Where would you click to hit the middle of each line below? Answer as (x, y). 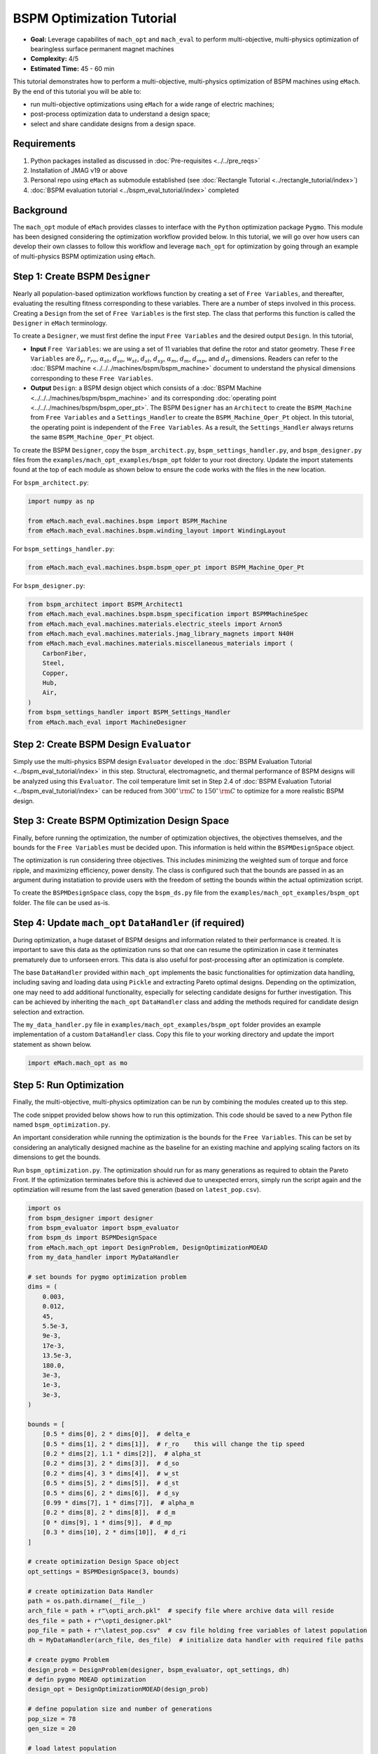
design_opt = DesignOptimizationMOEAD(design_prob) (118, 1689)
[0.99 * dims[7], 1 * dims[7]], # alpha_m (118, 1502)
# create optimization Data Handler (91, 1591)
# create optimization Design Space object (104, 1562)
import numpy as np (61, 501)
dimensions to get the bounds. (57, 1157)
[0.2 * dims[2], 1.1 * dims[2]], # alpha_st (122, 1454)
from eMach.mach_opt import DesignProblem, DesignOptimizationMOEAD (148, 1247)
